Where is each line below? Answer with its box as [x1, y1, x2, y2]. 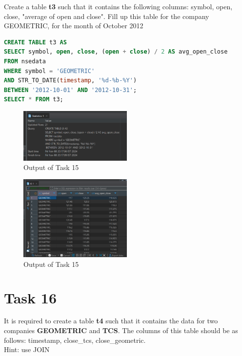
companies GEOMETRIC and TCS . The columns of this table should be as [4, 325, 238, 336]
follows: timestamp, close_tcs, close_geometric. [4, 335, 146, 345]
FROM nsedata [4, 57, 46, 65]
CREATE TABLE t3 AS [4, 38, 67, 46]
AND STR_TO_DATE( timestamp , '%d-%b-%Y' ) [4, 77, 137, 84]
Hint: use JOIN [4, 344, 50, 355]
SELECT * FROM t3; [4, 96, 63, 103]
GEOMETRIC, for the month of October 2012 [4, 20, 143, 31]
